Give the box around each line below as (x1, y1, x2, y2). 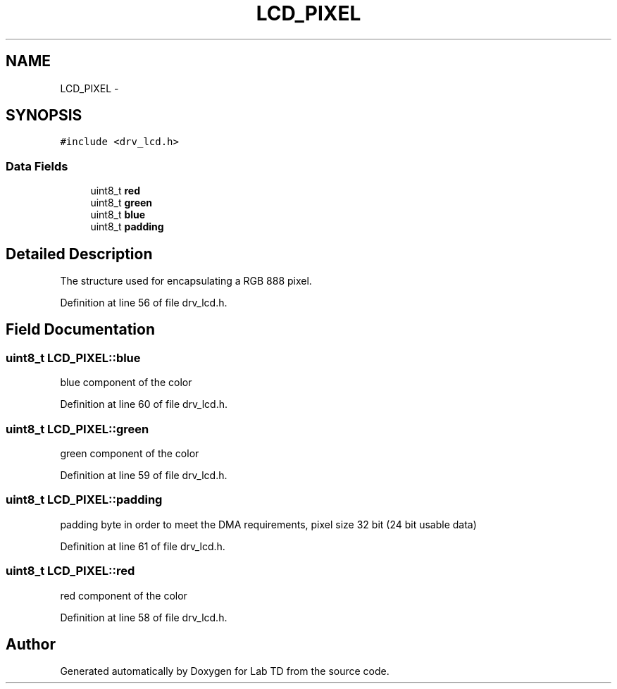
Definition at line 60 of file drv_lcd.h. (60, 398, 228, 411)
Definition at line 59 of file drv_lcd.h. (60, 469, 228, 481)
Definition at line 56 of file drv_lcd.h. (60, 297, 228, 309)
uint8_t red (90, 185, 141, 197)
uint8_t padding (90, 221, 164, 233)
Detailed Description (6, 244, 153, 263)
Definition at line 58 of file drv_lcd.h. (60, 611, 228, 623)
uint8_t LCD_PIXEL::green (6, 421, 149, 436)
